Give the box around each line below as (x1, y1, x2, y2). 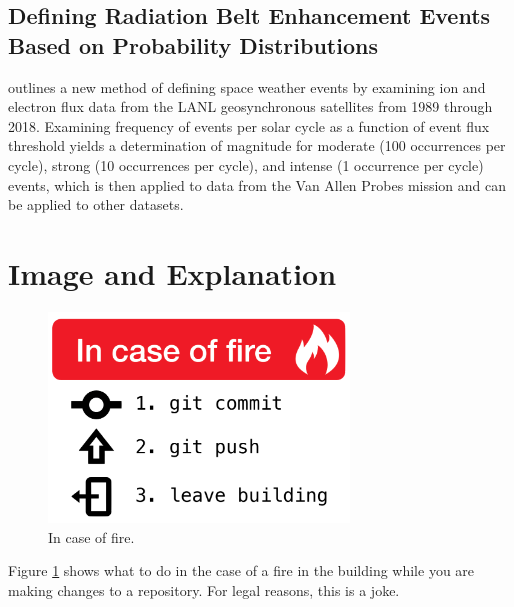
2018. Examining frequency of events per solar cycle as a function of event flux (8, 115, 490, 136)
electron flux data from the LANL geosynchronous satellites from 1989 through (8, 96, 493, 117)
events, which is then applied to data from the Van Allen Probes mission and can (8, 174, 507, 195)
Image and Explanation (8, 252, 337, 293)
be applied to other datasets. (8, 194, 184, 215)
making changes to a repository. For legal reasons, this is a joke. (8, 580, 400, 600)
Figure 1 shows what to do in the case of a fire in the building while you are (8, 560, 475, 581)
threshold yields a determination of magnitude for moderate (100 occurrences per (8, 135, 506, 156)
